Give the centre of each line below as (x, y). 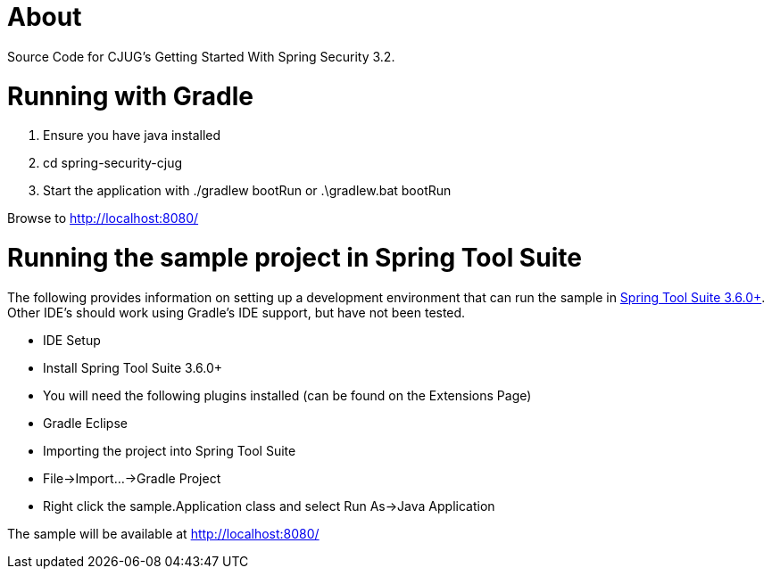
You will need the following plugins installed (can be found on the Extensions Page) (287, 395)
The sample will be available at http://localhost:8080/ (163, 533)
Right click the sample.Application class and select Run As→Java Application (269, 506)
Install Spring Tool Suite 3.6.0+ (133, 367)
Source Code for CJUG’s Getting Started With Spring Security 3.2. (201, 56)
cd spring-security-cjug (113, 163)
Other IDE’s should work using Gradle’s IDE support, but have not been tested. (237, 312)
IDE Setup (72, 340)
